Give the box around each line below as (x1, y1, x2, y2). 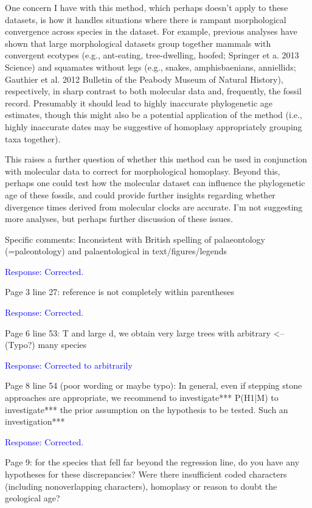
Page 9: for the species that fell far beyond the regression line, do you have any (5, 456, 300, 468)
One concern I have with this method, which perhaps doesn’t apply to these (5, 1, 288, 13)
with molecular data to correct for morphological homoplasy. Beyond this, (5, 164, 280, 177)
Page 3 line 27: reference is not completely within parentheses (5, 285, 234, 298)
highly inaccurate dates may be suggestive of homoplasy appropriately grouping (5, 120, 302, 133)
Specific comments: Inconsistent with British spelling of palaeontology (5, 232, 266, 245)
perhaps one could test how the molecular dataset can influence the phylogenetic (5, 176, 305, 189)
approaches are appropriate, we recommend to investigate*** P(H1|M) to (5, 391, 279, 404)
